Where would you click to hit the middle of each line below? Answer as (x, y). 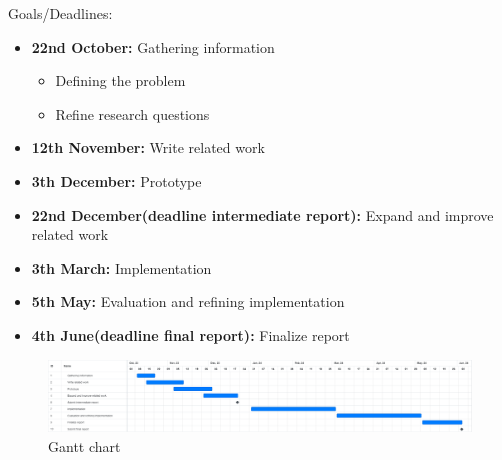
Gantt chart (84, 445)
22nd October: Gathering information (153, 46)
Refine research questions (132, 113)
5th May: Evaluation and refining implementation (188, 301)
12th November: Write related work (148, 147)
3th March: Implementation (121, 267)
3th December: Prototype (116, 180)
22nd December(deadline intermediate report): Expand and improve (262, 214)
